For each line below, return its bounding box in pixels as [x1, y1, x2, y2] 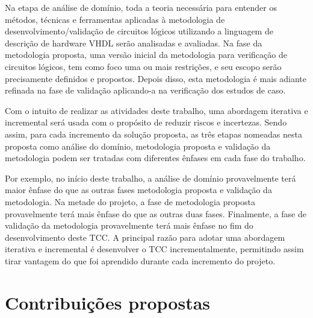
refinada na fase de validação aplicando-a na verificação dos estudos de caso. [5, 84, 286, 97]
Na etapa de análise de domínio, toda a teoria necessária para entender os [5, 1, 277, 13]
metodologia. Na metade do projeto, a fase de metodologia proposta [5, 195, 255, 208]
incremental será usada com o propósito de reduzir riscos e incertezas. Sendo [5, 116, 287, 129]
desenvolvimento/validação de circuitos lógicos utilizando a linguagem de [5, 25, 273, 37]
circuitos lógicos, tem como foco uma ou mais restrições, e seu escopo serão [5, 60, 282, 72]
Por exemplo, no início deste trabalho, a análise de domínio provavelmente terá [5, 171, 296, 184]
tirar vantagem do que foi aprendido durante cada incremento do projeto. [5, 254, 276, 267]
